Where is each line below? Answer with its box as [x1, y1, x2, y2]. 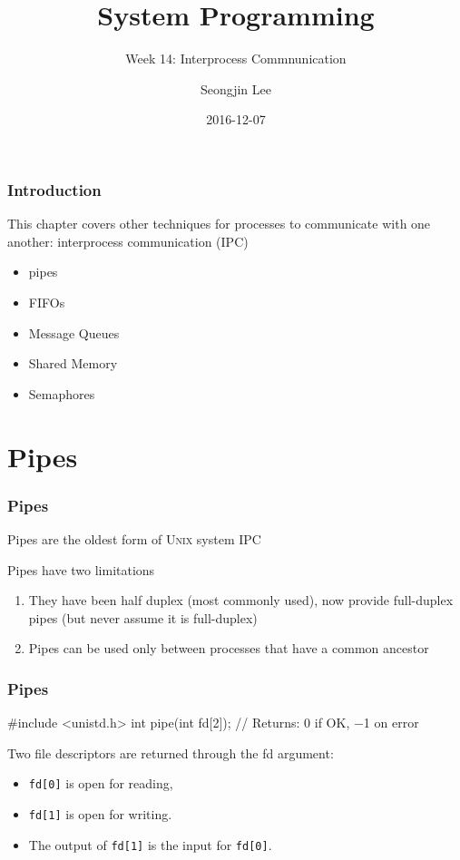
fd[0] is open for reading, [28, 774, 173, 793]
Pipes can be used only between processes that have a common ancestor [28, 639, 429, 658]
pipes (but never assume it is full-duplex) [28, 608, 258, 627]
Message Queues [28, 323, 120, 342]
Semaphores [28, 384, 95, 403]
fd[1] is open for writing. [28, 804, 172, 823]
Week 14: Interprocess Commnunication [125, 49, 347, 68]
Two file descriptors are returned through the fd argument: [7, 743, 334, 762]
